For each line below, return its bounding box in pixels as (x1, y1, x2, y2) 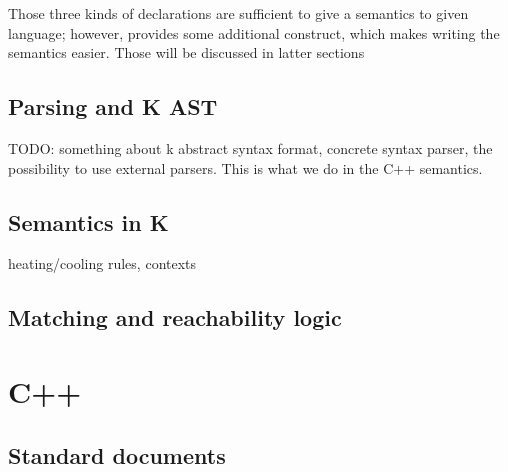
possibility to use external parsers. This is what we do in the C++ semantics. (8, 157, 483, 178)
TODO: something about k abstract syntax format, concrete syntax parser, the (8, 137, 493, 158)
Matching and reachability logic (8, 302, 342, 333)
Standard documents (8, 439, 226, 470)
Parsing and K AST (8, 91, 218, 122)
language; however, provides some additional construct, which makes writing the (8, 22, 500, 43)
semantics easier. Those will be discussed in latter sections (8, 42, 365, 63)
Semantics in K (8, 206, 169, 237)
